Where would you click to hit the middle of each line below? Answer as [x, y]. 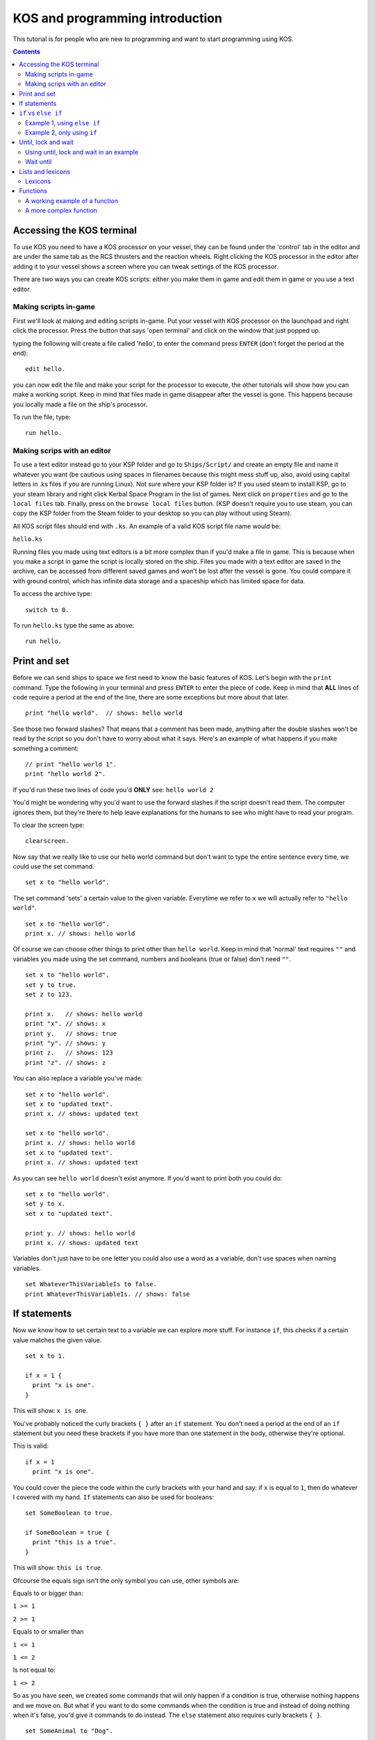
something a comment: [46, 748]
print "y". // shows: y [66, 1043]
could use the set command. [54, 867]
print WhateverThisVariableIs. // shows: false [108, 1294]
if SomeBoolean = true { [67, 1533]
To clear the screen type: [49, 825]
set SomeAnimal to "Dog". [69, 1731]
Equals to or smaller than [48, 1631]
